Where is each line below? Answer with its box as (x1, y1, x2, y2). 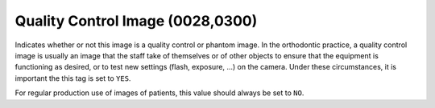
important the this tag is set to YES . (14, 73, 131, 83)
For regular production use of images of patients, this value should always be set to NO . (14, 88, 304, 98)
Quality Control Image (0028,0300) (14, 12, 258, 30)
